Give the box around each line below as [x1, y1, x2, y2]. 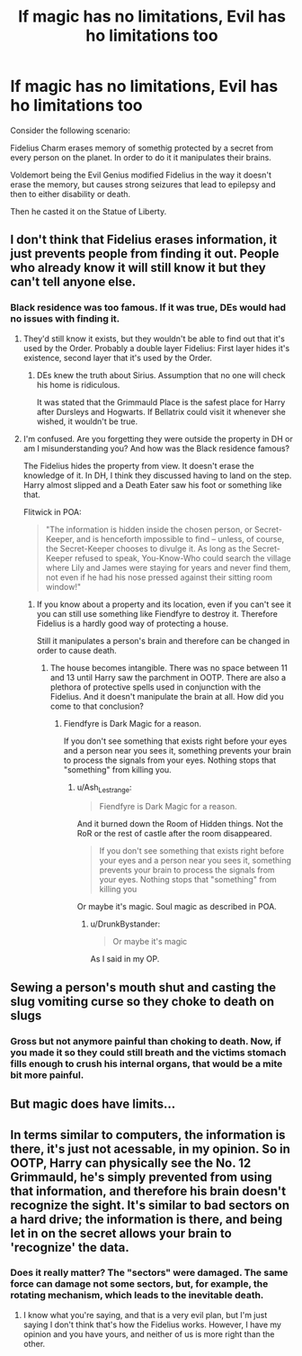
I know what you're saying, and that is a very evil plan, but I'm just [22, 1309, 268, 1320]
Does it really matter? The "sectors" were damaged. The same [10, 1267, 289, 1279]
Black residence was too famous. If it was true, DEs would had [10, 302, 287, 314]
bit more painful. [10, 1069, 84, 1081]
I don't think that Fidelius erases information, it [10, 232, 278, 248]
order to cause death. [36, 645, 118, 655]
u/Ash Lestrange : [76, 782, 132, 794]
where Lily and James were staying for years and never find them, [45, 562, 291, 573]
